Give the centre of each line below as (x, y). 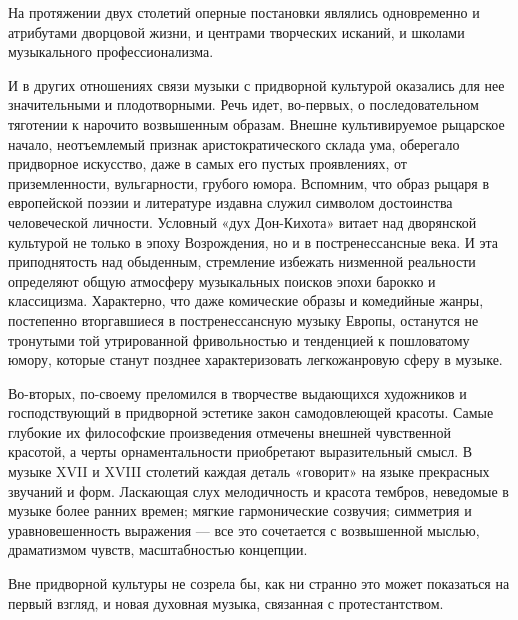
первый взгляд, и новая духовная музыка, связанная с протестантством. (226, 602)
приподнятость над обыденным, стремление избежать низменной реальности (242, 261)
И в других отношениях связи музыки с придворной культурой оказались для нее (256, 84)
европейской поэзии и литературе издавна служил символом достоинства (230, 202)
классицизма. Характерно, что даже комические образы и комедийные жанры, (246, 300)
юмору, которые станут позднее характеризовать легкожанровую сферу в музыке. (255, 359)
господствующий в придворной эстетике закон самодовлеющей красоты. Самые (251, 412)
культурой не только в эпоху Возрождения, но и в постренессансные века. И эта (253, 241)
